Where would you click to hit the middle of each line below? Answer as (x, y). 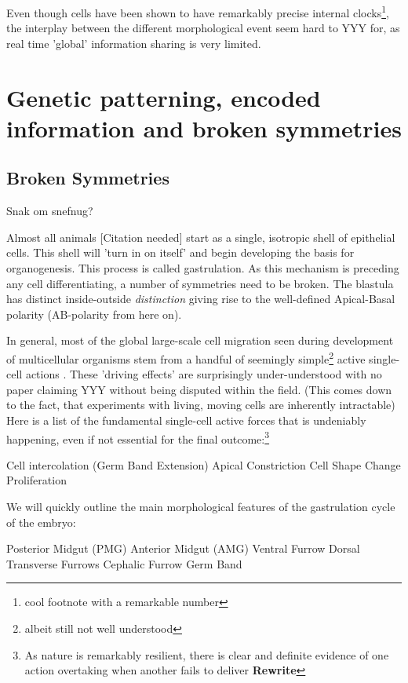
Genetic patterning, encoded (164, 97)
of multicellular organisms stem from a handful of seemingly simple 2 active (186, 357)
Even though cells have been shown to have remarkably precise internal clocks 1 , (198, 11)
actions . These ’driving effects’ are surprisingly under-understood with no (204, 374)
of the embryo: (41, 522)
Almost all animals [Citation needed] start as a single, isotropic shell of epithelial (201, 237)
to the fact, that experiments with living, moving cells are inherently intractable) (201, 405)
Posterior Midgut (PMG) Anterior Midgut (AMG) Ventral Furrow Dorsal (183, 548)
